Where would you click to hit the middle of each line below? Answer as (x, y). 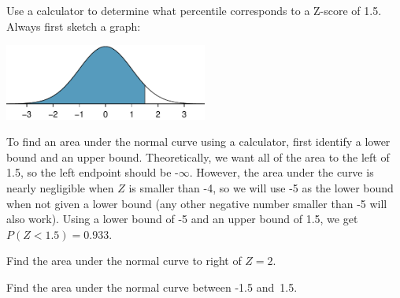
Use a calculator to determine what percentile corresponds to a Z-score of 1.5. (194, 10)
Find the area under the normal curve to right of (124, 261)
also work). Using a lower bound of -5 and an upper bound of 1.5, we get (182, 219)
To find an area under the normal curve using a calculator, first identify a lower (198, 142)
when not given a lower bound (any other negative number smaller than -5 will (197, 203)
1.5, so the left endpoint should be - (93, 172)
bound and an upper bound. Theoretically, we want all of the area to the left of (198, 156)
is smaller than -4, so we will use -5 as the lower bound (261, 188)
